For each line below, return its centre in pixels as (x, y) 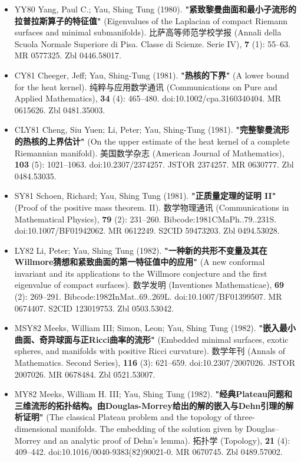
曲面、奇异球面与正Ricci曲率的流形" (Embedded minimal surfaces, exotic (151, 339)
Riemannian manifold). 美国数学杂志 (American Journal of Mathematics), (149, 153)
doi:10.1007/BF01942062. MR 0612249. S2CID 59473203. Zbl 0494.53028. (147, 230)
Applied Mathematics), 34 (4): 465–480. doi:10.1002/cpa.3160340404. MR (148, 98)
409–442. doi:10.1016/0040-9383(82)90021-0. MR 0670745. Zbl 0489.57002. (148, 452)
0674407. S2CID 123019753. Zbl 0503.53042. (94, 308)
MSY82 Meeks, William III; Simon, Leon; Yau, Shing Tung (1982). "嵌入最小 (155, 328)
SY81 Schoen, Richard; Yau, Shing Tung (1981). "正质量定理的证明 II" (145, 196)
